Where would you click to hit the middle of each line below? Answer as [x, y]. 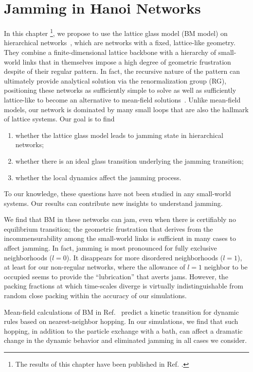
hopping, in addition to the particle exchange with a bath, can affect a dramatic [123, 330]
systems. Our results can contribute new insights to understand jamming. [113, 203]
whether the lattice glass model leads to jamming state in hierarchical [119, 135]
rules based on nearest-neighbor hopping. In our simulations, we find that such [121, 321]
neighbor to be [226, 267]
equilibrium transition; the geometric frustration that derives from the [108, 228]
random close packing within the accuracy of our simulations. [95, 296]
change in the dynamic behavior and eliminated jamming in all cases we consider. [126, 340]
